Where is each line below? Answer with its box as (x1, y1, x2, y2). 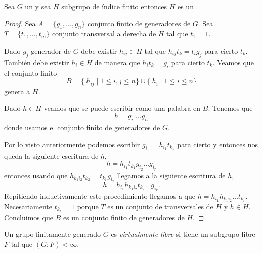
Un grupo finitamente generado (4, 229, 101, 239)
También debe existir (4, 57, 69, 67)
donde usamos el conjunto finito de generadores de (4, 122, 160, 133)
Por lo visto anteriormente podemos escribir (4, 139, 140, 149)
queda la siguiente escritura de (4, 150, 99, 161)
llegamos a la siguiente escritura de (117, 170, 226, 180)
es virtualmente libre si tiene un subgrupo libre (111, 229, 255, 239)
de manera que (94, 57, 140, 67)
